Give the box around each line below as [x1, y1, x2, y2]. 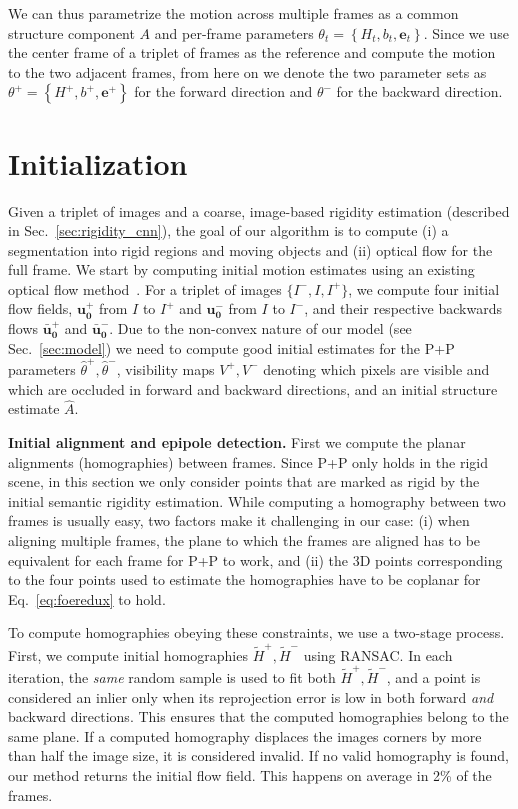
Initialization [8, 142, 188, 183]
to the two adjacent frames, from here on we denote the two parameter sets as [8, 61, 487, 82]
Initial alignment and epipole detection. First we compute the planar [8, 431, 466, 452]
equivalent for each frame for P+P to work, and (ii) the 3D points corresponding [8, 549, 503, 570]
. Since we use [423, 22, 509, 43]
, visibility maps [116, 358, 215, 379]
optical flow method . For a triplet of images [8, 278, 282, 299]
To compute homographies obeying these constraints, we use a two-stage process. [8, 622, 505, 643]
